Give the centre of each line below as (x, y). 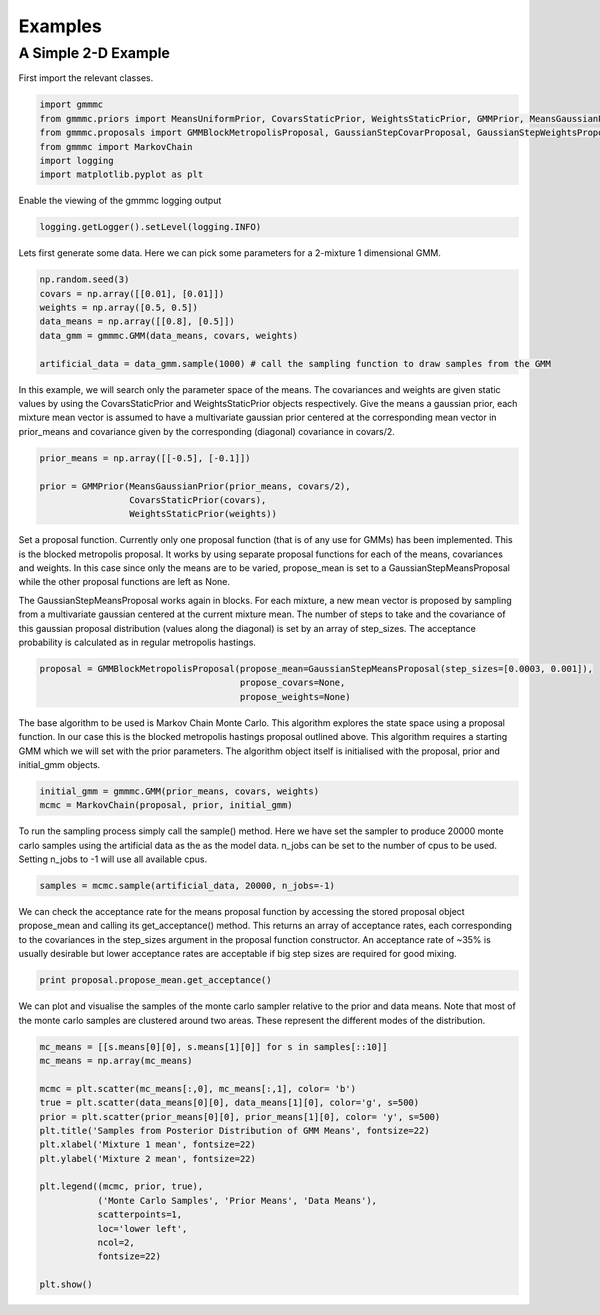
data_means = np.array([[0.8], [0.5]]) (137, 321)
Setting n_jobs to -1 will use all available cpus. (113, 859)
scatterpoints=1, (140, 1214)
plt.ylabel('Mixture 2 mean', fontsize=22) (148, 1158)
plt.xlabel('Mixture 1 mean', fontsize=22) (148, 1144)
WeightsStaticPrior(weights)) (202, 514)
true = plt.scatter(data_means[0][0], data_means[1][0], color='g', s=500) (229, 1103)
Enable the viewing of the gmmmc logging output (120, 201)
